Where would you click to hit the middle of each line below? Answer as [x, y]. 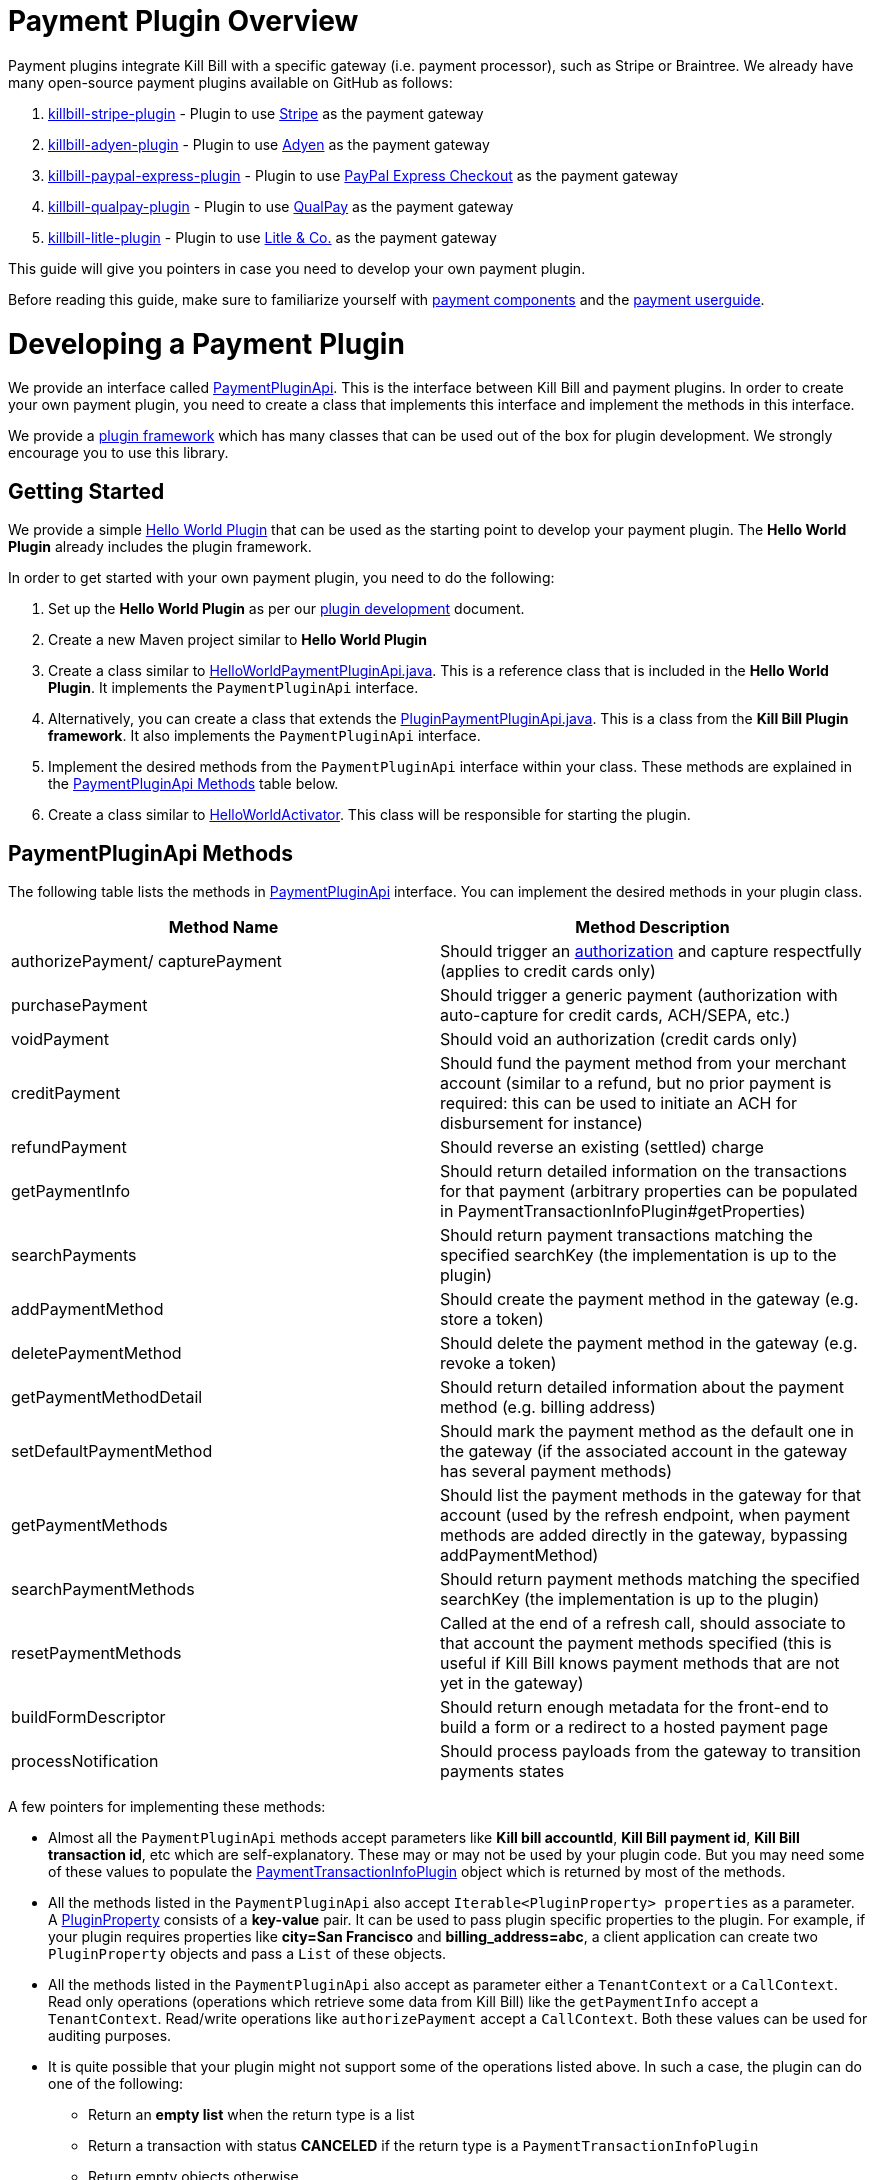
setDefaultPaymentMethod [112, 1450]
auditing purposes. [110, 2035]
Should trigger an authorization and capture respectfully [651, 950]
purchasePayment [79, 1004]
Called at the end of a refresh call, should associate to [643, 1622]
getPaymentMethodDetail [107, 1396]
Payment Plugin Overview [183, 21]
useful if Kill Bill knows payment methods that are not [640, 1662]
